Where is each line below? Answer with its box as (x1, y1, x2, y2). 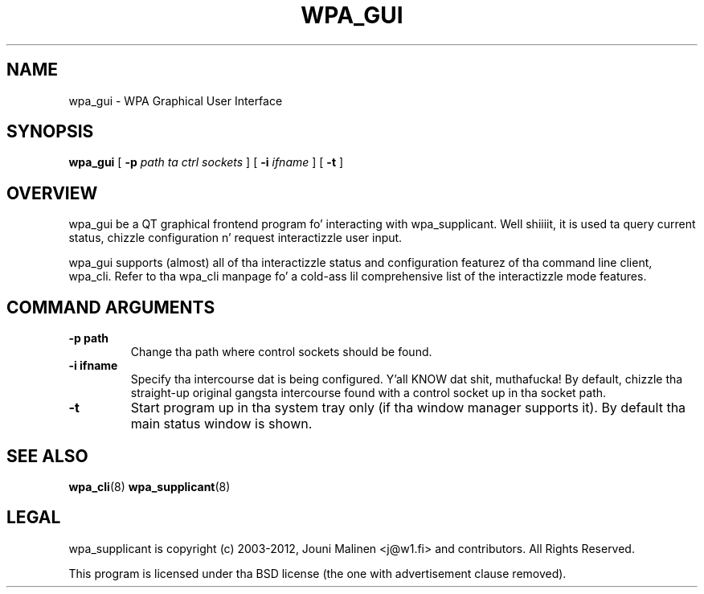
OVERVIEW (6, 182, 98, 203)
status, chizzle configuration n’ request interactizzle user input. (68, 231, 403, 245)
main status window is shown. (130, 416, 313, 432)
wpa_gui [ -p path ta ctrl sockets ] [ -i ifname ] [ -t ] (68, 155, 344, 170)
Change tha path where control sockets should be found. (130, 345, 432, 359)
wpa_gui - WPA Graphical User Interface (68, 93, 283, 108)
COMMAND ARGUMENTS (6, 297, 215, 317)
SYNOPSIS (6, 121, 94, 142)
